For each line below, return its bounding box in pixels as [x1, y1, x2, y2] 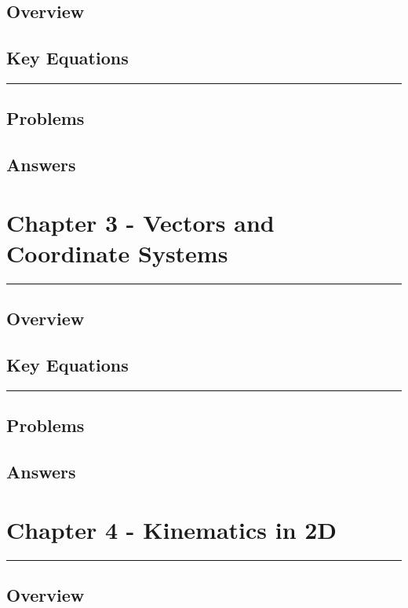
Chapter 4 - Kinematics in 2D [6, 513, 337, 545]
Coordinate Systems [6, 236, 228, 269]
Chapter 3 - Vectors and [6, 206, 275, 238]
